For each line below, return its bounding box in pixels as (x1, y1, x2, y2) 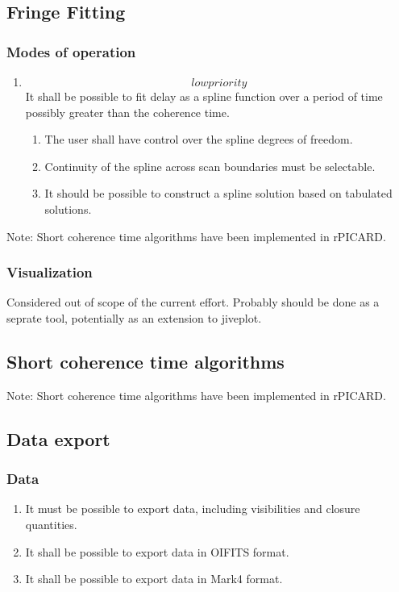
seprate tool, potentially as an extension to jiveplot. (6, 309, 262, 326)
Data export (6, 426, 110, 451)
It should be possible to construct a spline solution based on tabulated (44, 185, 393, 202)
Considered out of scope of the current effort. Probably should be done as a (6, 294, 380, 311)
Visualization (6, 262, 93, 282)
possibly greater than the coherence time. (25, 103, 230, 120)
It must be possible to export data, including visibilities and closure (25, 500, 360, 517)
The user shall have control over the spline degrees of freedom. (44, 131, 353, 148)
